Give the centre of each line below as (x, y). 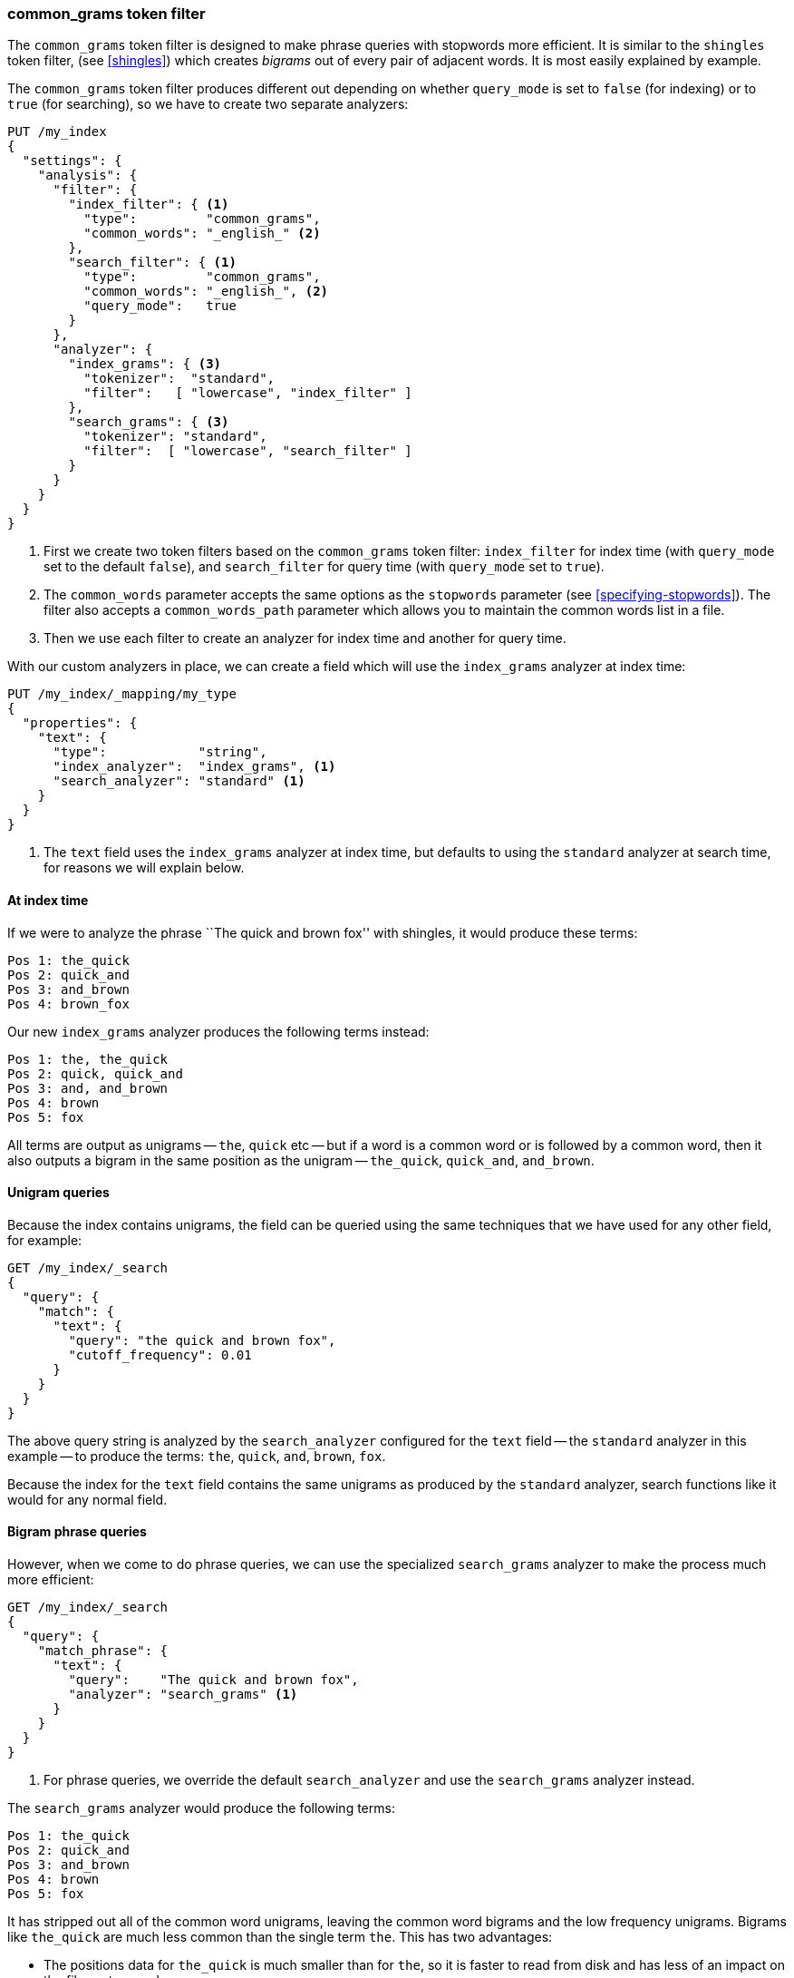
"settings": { (72, 161)
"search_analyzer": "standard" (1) (179, 781)
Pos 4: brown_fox (68, 1004)
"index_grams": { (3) (145, 364)
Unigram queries (58, 1193)
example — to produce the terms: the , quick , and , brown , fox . (197, 1456)
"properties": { (80, 723)
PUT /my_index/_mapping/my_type (122, 694)
